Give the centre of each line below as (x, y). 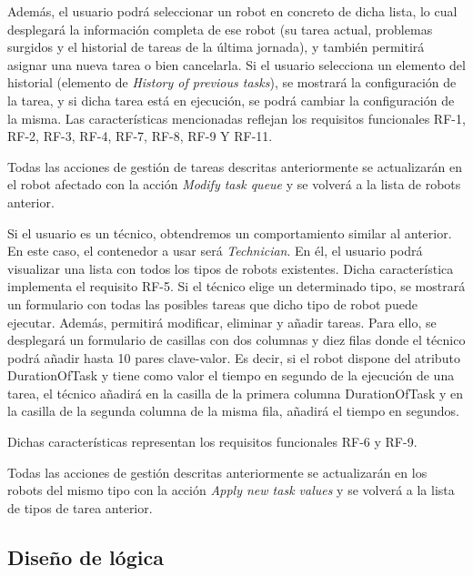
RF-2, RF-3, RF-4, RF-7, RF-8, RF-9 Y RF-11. (140, 136)
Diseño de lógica (86, 556)
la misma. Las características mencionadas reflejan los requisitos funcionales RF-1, (236, 118)
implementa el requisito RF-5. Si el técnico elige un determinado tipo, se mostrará (236, 286)
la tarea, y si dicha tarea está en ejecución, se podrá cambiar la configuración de (231, 100)
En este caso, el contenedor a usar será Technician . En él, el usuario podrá (215, 251)
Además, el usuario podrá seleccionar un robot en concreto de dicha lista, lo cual (232, 11)
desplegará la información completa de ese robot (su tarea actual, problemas (220, 29)
